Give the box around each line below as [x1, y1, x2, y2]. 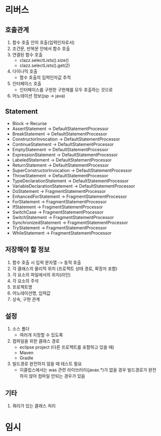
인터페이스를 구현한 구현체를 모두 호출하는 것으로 [19, 87, 113, 92]
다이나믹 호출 [12, 68, 38, 74]
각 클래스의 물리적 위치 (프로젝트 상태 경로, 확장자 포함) [12, 266, 118, 272]
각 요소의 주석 [12, 278, 39, 284]
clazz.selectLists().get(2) [19, 62, 70, 68]
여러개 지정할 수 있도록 [19, 332, 63, 338]
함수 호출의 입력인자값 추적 [19, 75, 71, 80]
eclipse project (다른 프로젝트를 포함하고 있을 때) [19, 344, 114, 350]
